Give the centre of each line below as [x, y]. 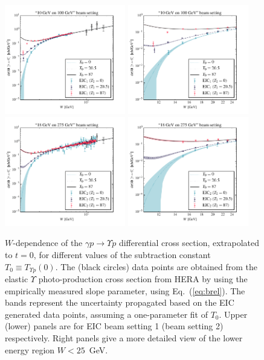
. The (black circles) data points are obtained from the [156, 266]
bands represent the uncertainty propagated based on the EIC [120, 302]
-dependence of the [48, 243]
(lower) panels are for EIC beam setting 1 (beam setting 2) [114, 326]
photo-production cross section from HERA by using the [143, 279]
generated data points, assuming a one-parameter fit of [106, 314]
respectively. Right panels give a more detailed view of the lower [124, 338]
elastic [17, 279]
